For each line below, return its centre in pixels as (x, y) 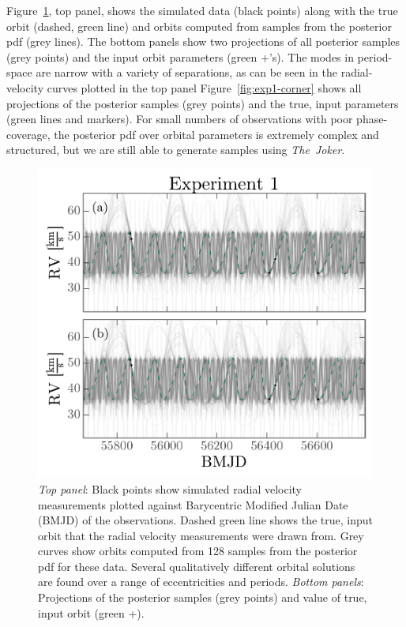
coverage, (28, 134)
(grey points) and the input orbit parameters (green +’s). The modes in (180, 56)
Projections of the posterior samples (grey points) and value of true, (203, 597)
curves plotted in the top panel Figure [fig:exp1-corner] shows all (204, 87)
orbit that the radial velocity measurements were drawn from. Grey (201, 535)
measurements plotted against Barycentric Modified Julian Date (193, 504)
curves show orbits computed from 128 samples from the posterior (198, 551)
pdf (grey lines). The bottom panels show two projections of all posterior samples (203, 41)
